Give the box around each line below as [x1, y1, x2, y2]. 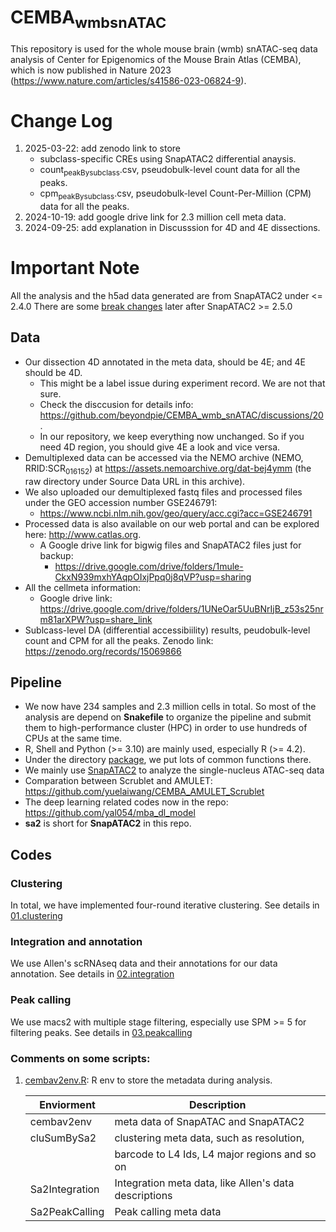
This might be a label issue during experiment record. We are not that [39, 377, 326, 389]
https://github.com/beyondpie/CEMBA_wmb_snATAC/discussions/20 [39, 409, 324, 421]
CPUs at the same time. [24, 732, 123, 745]
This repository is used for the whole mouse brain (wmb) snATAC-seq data [10, 42, 318, 55]
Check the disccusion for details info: [39, 398, 194, 410]
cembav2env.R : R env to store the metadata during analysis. [24, 1074, 273, 1086]
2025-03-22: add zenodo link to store [24, 142, 182, 155]
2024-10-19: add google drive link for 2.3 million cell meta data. [24, 211, 287, 223]
